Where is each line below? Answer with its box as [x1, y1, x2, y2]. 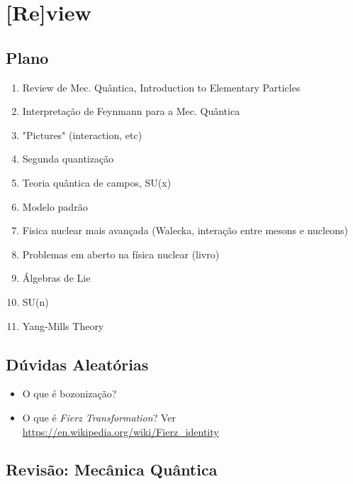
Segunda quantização [22, 151, 114, 166]
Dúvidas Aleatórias [6, 353, 149, 375]
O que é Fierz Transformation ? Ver [22, 409, 176, 424]
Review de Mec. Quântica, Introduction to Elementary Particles [22, 79, 301, 94]
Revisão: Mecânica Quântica [6, 458, 218, 480]
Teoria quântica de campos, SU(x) [22, 175, 172, 189]
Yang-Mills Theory [22, 318, 104, 333]
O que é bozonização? [22, 386, 117, 401]
